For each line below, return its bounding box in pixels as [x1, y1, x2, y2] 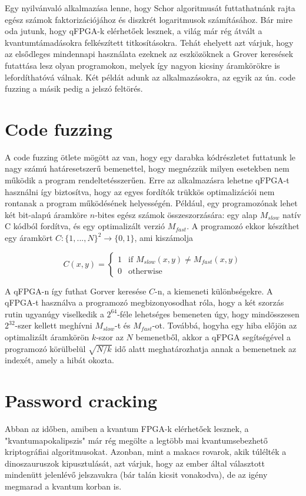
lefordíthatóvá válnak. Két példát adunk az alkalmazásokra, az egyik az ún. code [5, 71, 296, 83]
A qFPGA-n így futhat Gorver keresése [5, 284, 147, 297]
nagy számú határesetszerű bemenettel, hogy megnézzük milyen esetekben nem [5, 162, 290, 175]
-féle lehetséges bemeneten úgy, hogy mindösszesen [117, 307, 300, 320]
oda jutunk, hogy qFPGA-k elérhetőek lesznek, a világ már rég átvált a [5, 25, 262, 37]
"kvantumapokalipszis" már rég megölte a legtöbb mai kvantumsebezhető [5, 434, 268, 446]
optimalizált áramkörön [5, 331, 89, 343]
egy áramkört [5, 232, 53, 244]
